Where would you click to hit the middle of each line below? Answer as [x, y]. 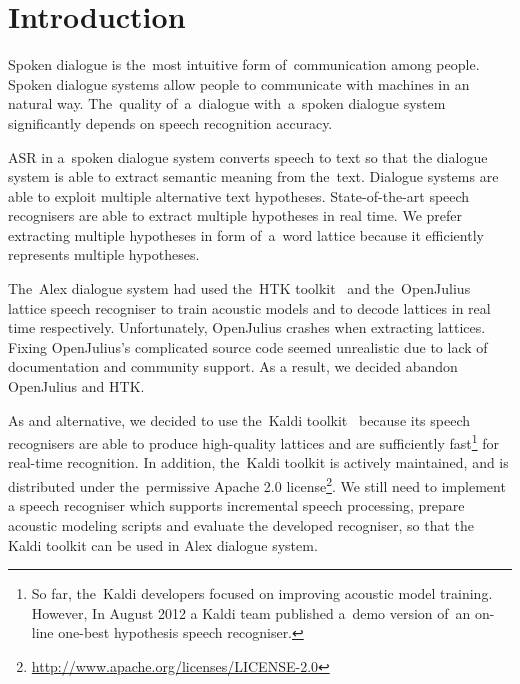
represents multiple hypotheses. [104, 254]
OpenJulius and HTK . [76, 386]
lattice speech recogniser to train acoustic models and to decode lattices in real [249, 307]
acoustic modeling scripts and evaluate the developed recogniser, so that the [241, 524]
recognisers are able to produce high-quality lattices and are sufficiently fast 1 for [254, 441]
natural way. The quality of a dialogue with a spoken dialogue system [227, 103]
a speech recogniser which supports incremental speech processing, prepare [236, 505]
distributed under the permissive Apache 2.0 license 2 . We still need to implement [257, 484]
